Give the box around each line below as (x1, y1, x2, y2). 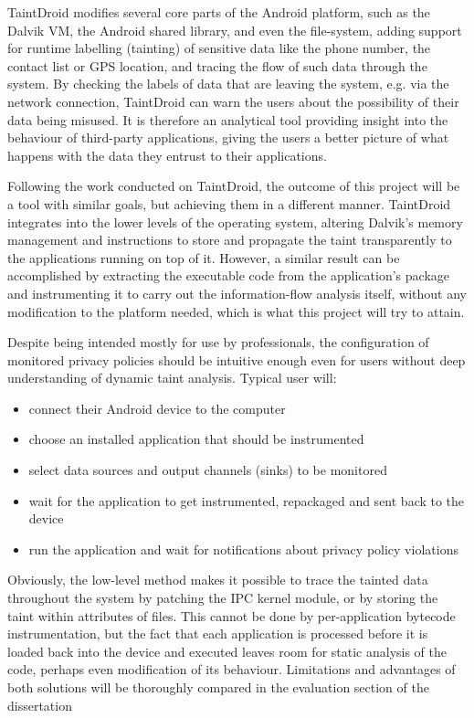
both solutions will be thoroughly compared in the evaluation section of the (7, 678, 429, 696)
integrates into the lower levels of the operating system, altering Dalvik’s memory (7, 212, 463, 231)
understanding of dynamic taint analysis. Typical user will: (7, 368, 337, 387)
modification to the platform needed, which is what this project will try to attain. (7, 301, 465, 321)
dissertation (7, 695, 72, 714)
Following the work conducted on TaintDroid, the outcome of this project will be (7, 176, 460, 195)
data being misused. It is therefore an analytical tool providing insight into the (7, 110, 448, 129)
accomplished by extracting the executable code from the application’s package (7, 266, 449, 285)
